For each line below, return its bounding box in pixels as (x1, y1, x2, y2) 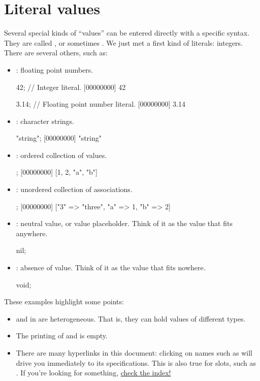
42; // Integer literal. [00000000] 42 (16, 81, 126, 92)
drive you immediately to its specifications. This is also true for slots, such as (16, 357, 256, 368)
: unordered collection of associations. (16, 184, 133, 195)
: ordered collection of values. (16, 149, 107, 160)
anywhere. (16, 228, 48, 238)
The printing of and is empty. (16, 330, 108, 341)
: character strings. (16, 115, 75, 126)
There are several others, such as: (4, 47, 108, 58)
